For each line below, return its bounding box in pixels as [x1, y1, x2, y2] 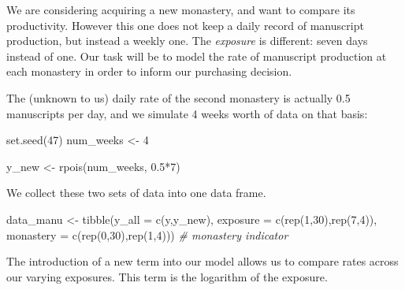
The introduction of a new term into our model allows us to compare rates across [6, 253, 399, 270]
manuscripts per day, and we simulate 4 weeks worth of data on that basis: [6, 105, 368, 121]
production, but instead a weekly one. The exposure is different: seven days [6, 32, 368, 49]
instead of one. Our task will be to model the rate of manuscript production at [6, 47, 387, 64]
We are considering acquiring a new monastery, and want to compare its [6, 2, 355, 17]
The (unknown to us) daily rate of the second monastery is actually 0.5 [6, 89, 351, 106]
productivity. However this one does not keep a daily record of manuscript [6, 17, 364, 33]
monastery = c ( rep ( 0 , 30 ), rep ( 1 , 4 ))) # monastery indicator [6, 226, 288, 243]
